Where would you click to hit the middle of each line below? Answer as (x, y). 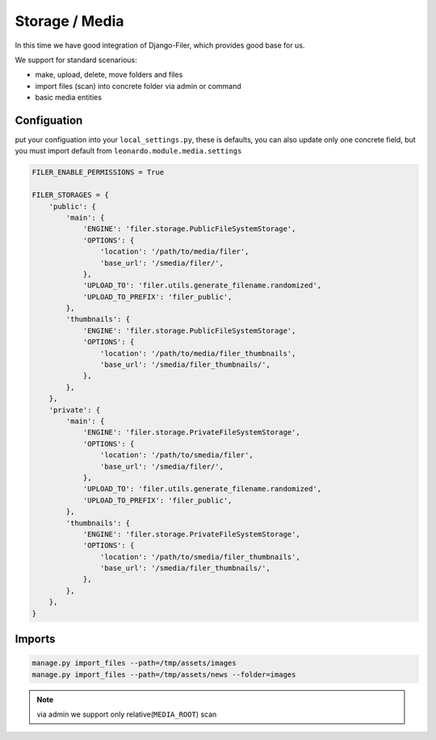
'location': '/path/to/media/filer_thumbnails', (198, 353)
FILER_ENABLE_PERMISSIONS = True (98, 172)
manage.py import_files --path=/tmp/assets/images (134, 663)
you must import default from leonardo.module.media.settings (128, 151)
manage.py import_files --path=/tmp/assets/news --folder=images (164, 674)
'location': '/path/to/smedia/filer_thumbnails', (200, 557)
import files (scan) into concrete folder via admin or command (138, 86)
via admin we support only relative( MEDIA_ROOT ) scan (127, 714)
